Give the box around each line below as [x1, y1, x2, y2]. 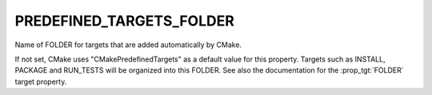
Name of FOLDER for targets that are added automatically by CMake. [14, 40, 242, 49]
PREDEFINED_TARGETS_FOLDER [14, 12, 235, 30]
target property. [14, 77, 67, 86]
